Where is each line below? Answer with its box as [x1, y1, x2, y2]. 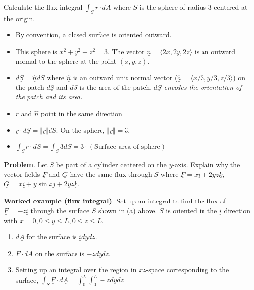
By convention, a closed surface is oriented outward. [15, 29, 172, 40]
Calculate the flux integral [4, 2, 83, 12]
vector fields [4, 169, 40, 179]
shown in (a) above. [98, 205, 157, 215]
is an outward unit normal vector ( [73, 72, 178, 83]
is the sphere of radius [139, 2, 206, 12]
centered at [214, 2, 248, 12]
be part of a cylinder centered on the [56, 159, 167, 169]
